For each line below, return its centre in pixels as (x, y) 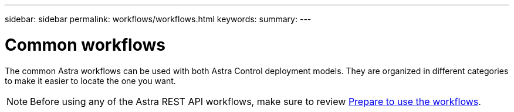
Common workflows (85, 45)
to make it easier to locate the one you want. (90, 80)
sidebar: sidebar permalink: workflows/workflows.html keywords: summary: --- (158, 19)
